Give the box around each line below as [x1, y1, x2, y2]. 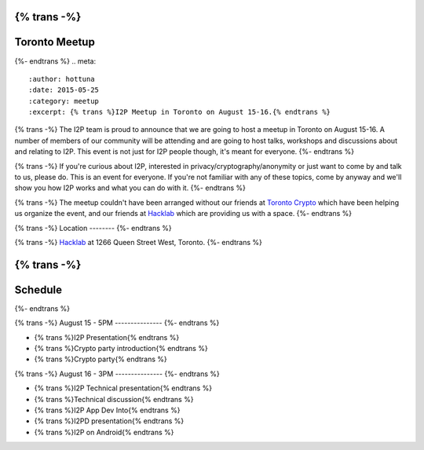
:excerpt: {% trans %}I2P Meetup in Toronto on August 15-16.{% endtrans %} [28, 108, 331, 117]
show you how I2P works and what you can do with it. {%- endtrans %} [14, 183, 247, 192]
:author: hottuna [28, 75, 95, 83]
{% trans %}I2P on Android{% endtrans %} [34, 427, 174, 437]
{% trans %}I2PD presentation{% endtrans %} [34, 416, 185, 426]
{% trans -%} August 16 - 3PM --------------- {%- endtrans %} [14, 369, 220, 379]
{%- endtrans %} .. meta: [14, 56, 97, 66]
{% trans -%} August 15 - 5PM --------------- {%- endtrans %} [14, 318, 220, 327]
